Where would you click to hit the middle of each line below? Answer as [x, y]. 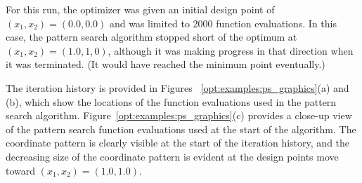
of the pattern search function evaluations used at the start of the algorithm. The [181, 129]
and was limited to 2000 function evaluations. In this [223, 23]
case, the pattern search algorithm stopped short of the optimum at [151, 37]
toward [21, 170]
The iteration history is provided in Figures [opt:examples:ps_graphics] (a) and [177, 87]
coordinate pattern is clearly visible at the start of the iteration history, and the [178, 143]
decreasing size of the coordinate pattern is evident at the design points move [172, 156]
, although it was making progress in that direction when [231, 50]
